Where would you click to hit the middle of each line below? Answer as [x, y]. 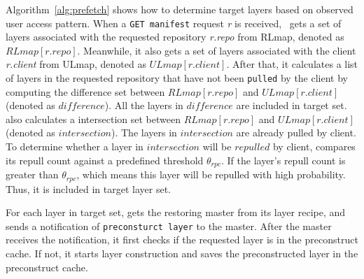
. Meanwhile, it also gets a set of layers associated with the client [217, 50]
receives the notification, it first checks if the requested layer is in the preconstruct [182, 239]
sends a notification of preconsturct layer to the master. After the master [169, 226]
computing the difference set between [85, 91]
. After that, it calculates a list [292, 64]
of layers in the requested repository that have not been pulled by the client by [177, 78]
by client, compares [314, 146]
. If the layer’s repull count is [283, 160]
